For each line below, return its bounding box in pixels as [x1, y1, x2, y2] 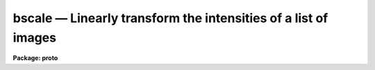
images [12, 30, 57, 45]
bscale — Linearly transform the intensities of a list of [12, 10, 328, 26]
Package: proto [12, 54, 58, 62]
